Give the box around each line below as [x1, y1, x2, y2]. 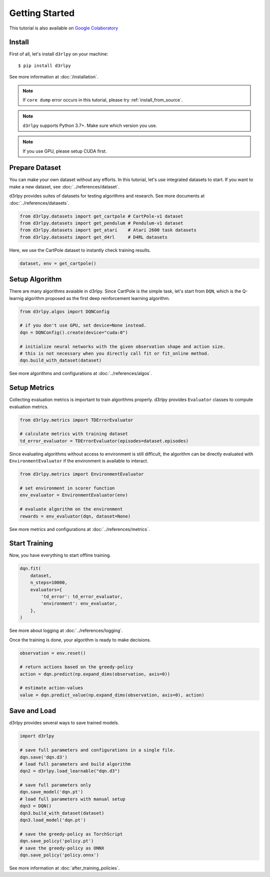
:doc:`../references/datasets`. [9, 200, 69, 206]
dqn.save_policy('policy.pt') [19, 838, 94, 844]
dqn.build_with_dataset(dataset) [19, 357, 102, 363]
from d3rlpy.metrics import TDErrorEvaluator [19, 417, 133, 422]
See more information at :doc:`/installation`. [9, 74, 98, 80]
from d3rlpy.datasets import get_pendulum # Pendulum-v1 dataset [19, 220, 183, 226]
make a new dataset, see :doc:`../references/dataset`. [9, 183, 120, 189]
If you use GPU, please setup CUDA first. [22, 148, 107, 154]
